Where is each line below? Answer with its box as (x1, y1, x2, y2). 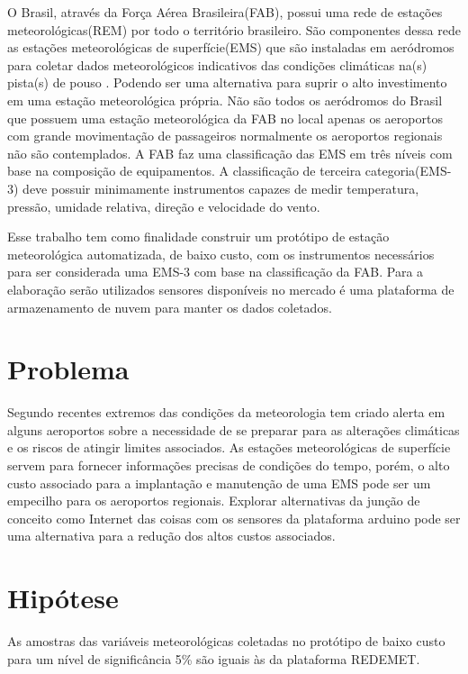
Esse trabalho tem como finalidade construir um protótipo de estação (7, 227, 390, 246)
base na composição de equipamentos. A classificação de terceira (7, 161, 362, 180)
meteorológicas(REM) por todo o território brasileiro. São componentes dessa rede (7, 20, 461, 39)
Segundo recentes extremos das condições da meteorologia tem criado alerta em (7, 403, 445, 422)
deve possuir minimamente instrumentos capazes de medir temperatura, (22, 178, 419, 197)
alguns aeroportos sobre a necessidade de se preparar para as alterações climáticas (7, 420, 460, 439)
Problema (7, 351, 130, 387)
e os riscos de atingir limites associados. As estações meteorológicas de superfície (7, 438, 451, 457)
